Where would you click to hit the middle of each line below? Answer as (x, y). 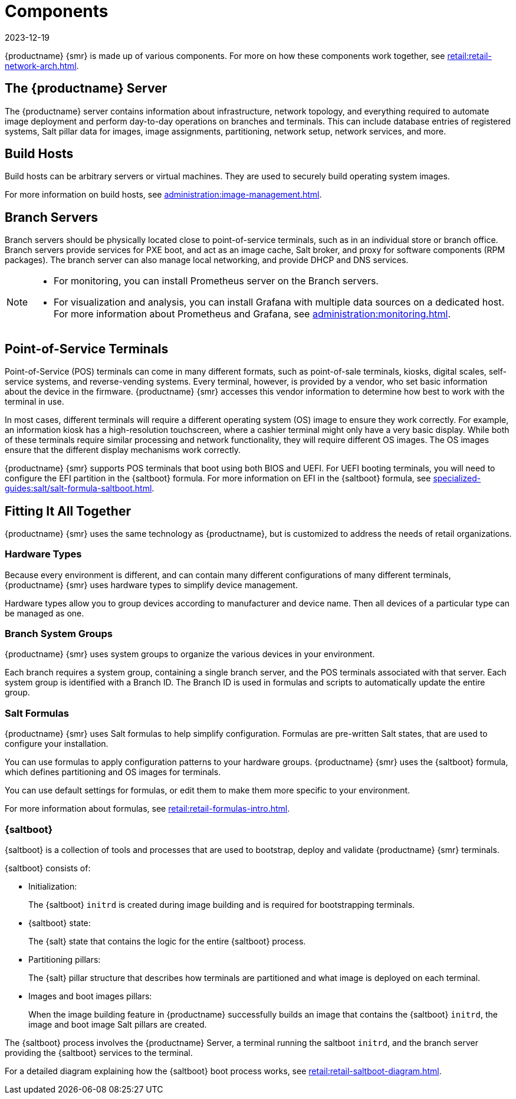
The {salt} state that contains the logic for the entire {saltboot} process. (167, 941)
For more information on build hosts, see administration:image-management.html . (163, 195)
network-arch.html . (42, 65)
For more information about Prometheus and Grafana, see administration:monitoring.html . (252, 314)
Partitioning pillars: (65, 959)
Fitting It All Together (68, 511)
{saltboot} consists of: (48, 868)
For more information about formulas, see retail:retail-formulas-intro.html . (147, 809)
